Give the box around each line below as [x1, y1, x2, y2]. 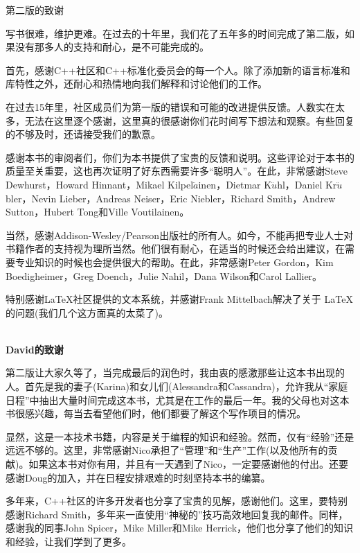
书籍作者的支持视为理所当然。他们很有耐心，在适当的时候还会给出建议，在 [6, 241, 345, 256]
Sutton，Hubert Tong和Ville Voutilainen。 [6, 204, 190, 219]
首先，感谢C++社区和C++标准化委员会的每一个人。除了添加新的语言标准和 [6, 62, 350, 77]
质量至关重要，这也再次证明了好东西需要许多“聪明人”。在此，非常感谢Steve [6, 164, 348, 178]
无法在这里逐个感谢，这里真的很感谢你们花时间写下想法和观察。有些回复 [24, 113, 354, 128]
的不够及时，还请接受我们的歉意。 [6, 127, 161, 141]
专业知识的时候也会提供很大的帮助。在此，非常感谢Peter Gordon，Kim [15, 254, 334, 269]
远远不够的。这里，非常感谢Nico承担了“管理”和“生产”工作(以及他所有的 [6, 443, 328, 457]
